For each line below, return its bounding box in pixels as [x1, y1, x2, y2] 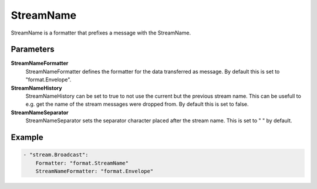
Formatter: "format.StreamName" [35, 160, 129, 166]
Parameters [11, 44, 55, 54]
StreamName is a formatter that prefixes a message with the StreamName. [11, 29, 191, 36]
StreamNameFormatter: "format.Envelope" [35, 167, 154, 174]
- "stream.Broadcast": [23, 152, 89, 158]
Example [11, 132, 43, 142]
